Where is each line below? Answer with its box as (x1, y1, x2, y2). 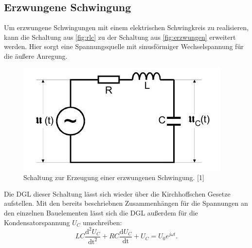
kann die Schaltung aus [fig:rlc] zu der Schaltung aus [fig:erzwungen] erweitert (4, 32, 236, 42)
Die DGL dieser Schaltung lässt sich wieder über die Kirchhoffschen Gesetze (4, 188, 231, 198)
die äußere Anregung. (4, 50, 68, 61)
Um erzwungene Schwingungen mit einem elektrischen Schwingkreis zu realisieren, (4, 22, 249, 33)
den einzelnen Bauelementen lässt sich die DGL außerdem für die (4, 207, 198, 217)
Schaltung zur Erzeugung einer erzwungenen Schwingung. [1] (23, 172, 204, 182)
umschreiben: (83, 217, 122, 227)
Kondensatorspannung (4, 217, 70, 227)
